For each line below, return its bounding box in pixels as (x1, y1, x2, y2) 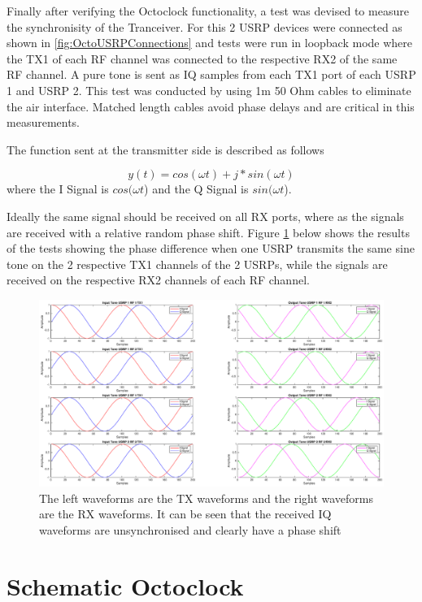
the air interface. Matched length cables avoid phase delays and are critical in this (7, 97, 415, 115)
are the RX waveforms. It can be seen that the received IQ (39, 505, 332, 522)
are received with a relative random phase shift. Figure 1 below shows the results (7, 223, 410, 240)
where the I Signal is (7, 180, 109, 197)
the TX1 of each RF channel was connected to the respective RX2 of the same (7, 50, 398, 67)
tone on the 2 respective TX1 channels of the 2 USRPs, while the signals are (7, 255, 388, 272)
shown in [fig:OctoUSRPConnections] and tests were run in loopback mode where (7, 34, 413, 51)
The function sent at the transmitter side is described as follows (7, 141, 324, 158)
